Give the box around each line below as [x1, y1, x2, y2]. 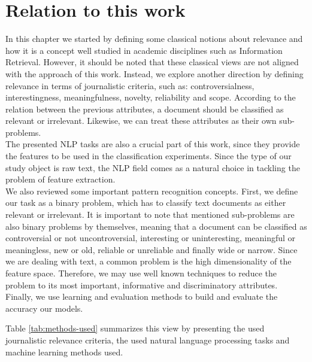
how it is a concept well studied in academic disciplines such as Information [5, 44, 283, 56]
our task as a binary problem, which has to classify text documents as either [5, 196, 286, 209]
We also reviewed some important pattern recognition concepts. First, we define [5, 184, 298, 197]
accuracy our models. [5, 302, 83, 314]
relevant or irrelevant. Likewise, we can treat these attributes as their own [5, 114, 277, 127]
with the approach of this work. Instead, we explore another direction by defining [5, 67, 304, 80]
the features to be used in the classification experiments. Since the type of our [5, 150, 292, 162]
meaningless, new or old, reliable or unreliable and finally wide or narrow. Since [5, 243, 298, 255]
